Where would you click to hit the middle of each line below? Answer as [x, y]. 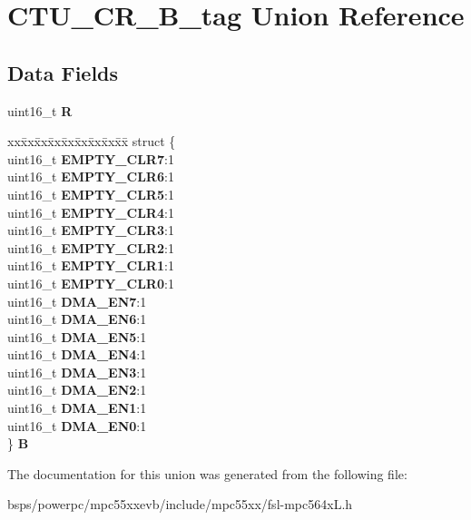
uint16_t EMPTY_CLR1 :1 [91, 265]
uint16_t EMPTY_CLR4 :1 [91, 212]
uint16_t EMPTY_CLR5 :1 [91, 194]
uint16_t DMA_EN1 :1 [77, 408]
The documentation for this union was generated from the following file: [207, 473]
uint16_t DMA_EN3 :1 [77, 372]
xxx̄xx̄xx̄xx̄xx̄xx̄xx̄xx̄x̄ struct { [92, 141]
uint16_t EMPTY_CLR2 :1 [91, 247]
